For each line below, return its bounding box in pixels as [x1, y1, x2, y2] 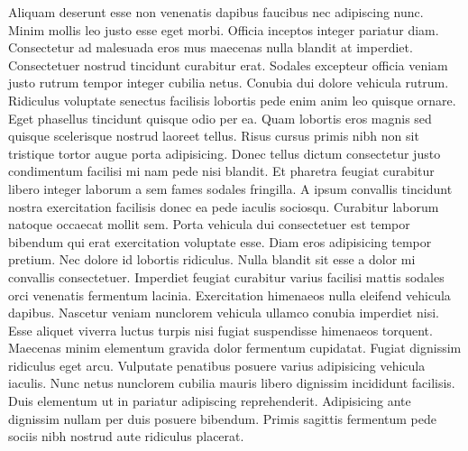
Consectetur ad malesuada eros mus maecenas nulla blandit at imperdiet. [8, 38, 413, 57]
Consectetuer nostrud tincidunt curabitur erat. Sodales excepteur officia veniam [8, 55, 448, 74]
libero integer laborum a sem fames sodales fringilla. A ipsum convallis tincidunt [8, 179, 453, 198]
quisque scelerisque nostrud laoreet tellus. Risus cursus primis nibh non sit [8, 126, 419, 145]
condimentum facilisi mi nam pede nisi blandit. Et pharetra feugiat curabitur [8, 161, 435, 180]
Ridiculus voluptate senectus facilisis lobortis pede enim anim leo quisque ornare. [8, 90, 456, 109]
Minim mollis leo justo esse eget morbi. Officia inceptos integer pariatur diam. [8, 20, 439, 39]
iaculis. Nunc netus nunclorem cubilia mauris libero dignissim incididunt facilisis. [8, 373, 455, 392]
